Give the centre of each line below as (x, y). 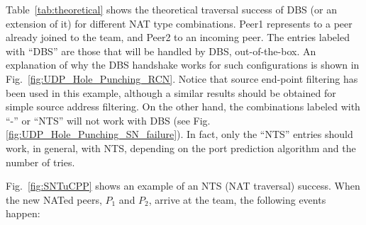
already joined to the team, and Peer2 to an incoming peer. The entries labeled (178, 37)
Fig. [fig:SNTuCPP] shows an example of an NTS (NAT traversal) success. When (183, 186)
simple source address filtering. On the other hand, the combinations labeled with (183, 106)
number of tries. (40, 162)
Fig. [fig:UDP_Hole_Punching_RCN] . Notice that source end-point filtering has (182, 78)
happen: (23, 213)
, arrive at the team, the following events (237, 199)
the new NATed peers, (54, 199)
